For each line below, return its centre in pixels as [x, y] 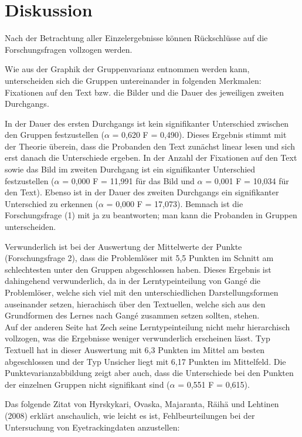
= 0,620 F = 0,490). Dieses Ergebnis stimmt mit [199, 135]
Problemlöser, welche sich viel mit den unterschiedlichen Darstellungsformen [142, 292]
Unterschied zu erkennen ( [52, 203]
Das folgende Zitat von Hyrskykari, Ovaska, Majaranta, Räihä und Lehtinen [142, 404]
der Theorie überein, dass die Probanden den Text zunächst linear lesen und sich [150, 146]
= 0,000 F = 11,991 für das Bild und [128, 180]
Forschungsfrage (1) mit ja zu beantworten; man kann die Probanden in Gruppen [151, 215]
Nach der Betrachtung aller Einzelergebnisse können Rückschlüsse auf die [136, 38]
